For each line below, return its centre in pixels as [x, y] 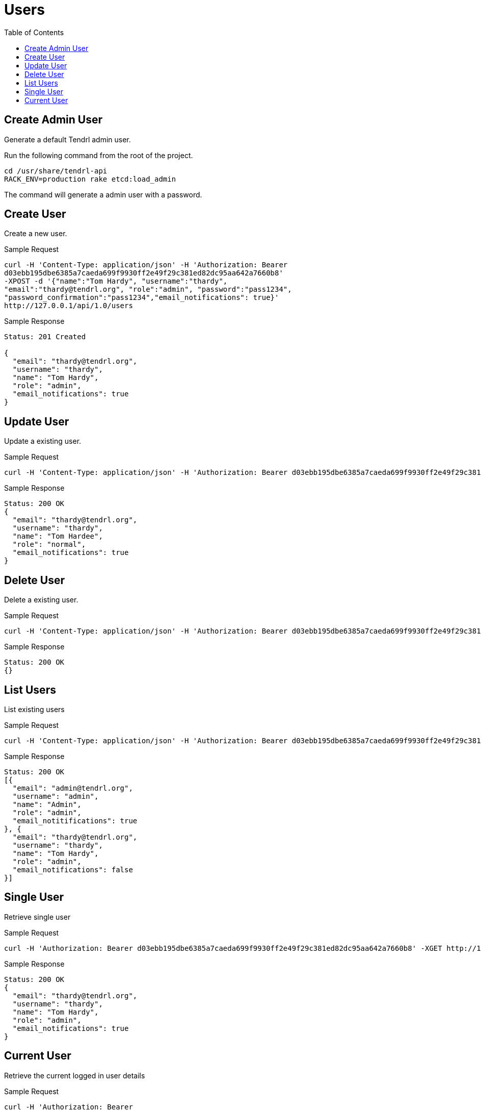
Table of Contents [34, 32]
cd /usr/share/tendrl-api [56, 171]
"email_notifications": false [73, 869]
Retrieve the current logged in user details [75, 1075]
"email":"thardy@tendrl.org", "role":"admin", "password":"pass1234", [148, 289]
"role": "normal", [49, 545]
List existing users [34, 709]
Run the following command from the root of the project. [99, 155]
